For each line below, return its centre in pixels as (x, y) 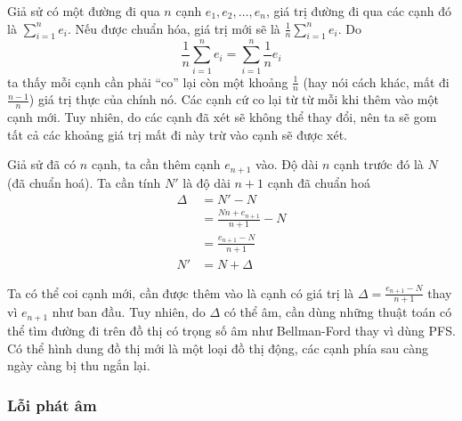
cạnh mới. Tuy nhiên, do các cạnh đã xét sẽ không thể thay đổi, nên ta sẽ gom (222, 117)
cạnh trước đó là (379, 164)
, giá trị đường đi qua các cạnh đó (359, 11)
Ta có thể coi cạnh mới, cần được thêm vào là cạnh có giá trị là (181, 292)
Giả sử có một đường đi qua (84, 11)
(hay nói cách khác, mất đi (376, 81)
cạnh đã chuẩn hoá (319, 182)
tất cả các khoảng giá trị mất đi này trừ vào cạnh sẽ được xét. (178, 134)
